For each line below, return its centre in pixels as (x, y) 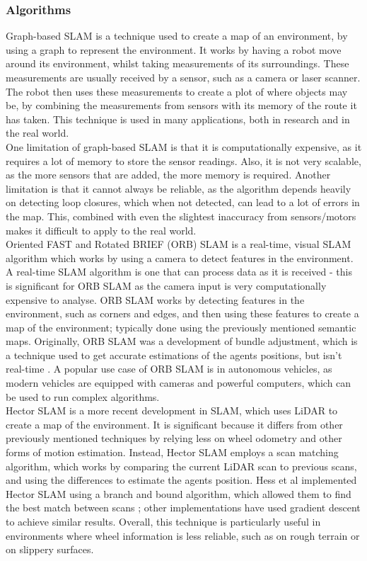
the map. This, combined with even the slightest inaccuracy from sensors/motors (181, 216)
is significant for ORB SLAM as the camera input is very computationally (166, 285)
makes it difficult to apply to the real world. (101, 230)
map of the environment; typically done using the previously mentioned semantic (181, 327)
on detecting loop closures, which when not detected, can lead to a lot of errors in (183, 202)
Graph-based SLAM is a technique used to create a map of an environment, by (177, 36)
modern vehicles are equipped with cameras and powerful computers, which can (179, 383)
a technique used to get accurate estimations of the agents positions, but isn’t (174, 355)
